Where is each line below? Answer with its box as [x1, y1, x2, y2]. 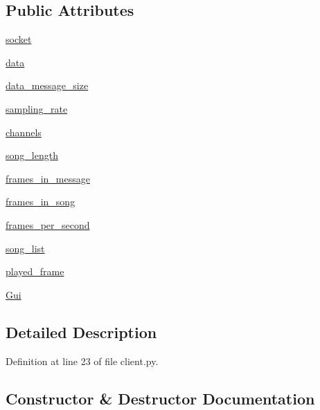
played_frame [6, 264, 64, 279]
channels [6, 124, 42, 139]
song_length [6, 148, 58, 162]
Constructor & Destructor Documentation [6, 387, 315, 409]
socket [6, 32, 32, 46]
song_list [6, 241, 45, 255]
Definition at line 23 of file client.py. [6, 353, 159, 368]
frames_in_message [6, 171, 90, 185]
